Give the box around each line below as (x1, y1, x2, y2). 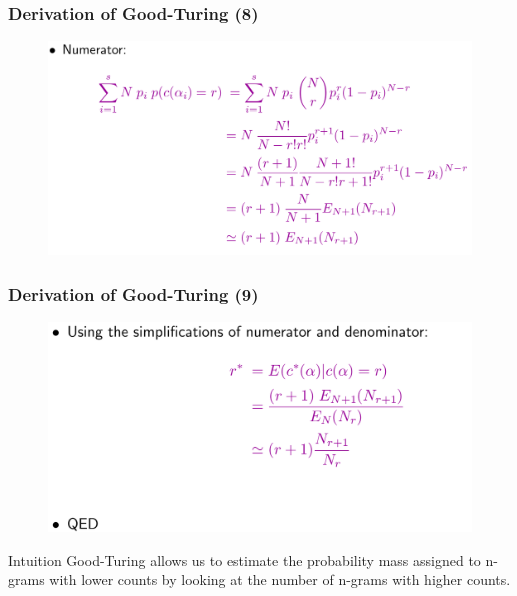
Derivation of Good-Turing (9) (8, 281, 259, 306)
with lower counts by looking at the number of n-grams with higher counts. (49, 569, 511, 590)
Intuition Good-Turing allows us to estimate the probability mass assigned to (8, 549, 481, 570)
